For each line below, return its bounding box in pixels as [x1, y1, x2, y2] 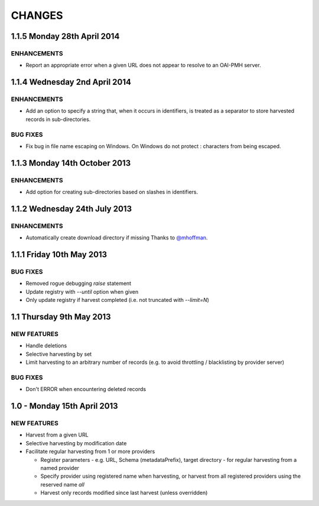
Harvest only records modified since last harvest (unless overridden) [40, 489, 208, 497]
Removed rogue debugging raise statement [25, 280, 132, 287]
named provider [40, 465, 80, 472]
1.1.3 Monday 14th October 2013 [11, 158, 131, 168]
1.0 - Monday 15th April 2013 [11, 401, 118, 411]
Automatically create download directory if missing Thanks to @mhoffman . [25, 234, 208, 241]
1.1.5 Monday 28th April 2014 [11, 31, 120, 41]
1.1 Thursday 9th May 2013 [11, 312, 112, 322]
